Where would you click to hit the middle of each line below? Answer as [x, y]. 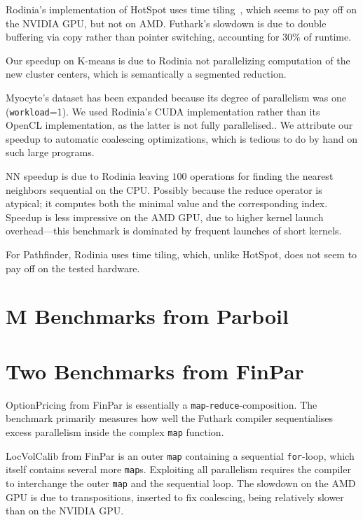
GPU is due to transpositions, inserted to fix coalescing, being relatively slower [175, 497]
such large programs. [50, 152]
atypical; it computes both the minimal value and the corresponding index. [167, 203]
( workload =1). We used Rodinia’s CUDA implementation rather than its [163, 111]
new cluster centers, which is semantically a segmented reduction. [146, 74]
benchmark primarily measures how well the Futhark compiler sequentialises [170, 418]
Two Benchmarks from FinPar [155, 371]
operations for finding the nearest [262, 176]
